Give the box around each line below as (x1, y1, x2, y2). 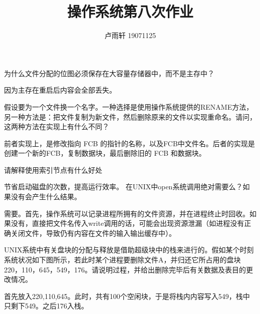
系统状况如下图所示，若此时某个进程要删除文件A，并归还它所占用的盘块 (4, 254, 241, 265)
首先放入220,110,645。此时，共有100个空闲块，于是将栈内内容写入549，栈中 (4, 290, 250, 301)
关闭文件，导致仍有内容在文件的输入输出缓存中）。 (11, 227, 176, 238)
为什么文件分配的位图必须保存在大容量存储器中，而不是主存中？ (4, 68, 214, 78)
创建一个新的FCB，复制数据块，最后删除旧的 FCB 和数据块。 (4, 148, 206, 158)
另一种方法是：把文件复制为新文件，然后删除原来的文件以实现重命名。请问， (4, 111, 256, 122)
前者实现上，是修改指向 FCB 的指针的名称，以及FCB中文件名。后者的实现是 (4, 138, 255, 148)
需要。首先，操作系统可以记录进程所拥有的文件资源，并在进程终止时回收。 (4, 208, 249, 218)
